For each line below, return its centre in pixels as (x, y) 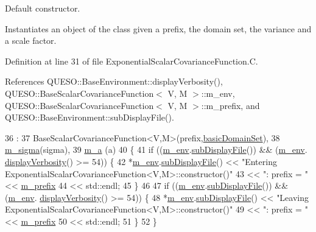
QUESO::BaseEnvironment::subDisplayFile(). (90, 117)
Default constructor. (43, 8)
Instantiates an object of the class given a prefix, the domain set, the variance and (158, 28)
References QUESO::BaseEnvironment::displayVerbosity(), (114, 81)
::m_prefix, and (230, 105)
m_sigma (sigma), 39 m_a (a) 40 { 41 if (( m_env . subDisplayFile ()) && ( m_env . (156, 149)
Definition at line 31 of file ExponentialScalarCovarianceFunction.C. (132, 61)
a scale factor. (31, 40)
